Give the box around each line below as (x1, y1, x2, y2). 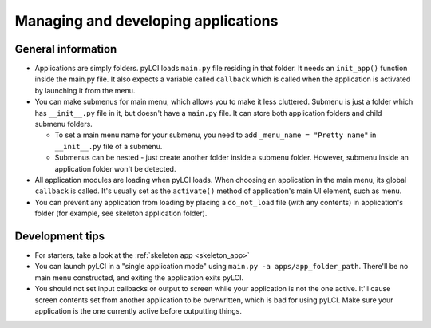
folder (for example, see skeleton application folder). (34, 208, 208, 219)
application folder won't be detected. (54, 164, 176, 173)
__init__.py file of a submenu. (54, 141, 163, 151)
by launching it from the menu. (34, 85, 136, 95)
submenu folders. (34, 120, 93, 129)
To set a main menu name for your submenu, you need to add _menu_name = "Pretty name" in (54, 130, 377, 140)
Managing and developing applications (14, 12, 279, 30)
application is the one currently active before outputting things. (34, 306, 243, 315)
